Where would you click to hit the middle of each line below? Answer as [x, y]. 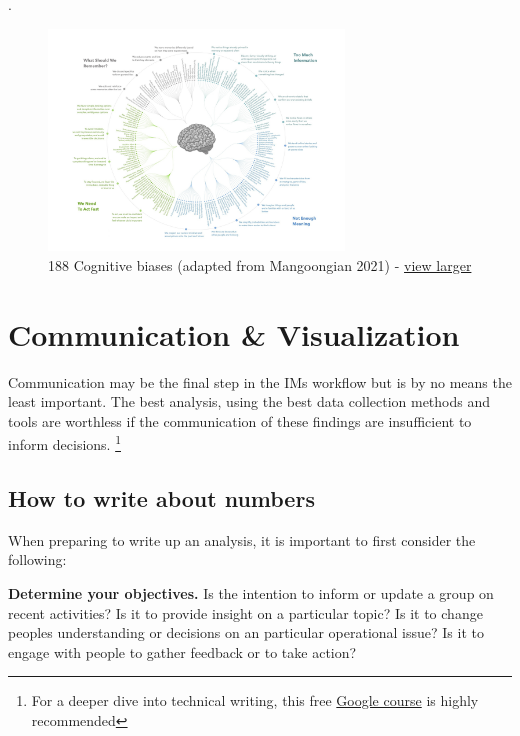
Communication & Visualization [234, 333]
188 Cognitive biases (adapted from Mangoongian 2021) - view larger [260, 264]
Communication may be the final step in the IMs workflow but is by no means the [260, 381]
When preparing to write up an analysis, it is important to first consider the [242, 539]
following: [37, 559]
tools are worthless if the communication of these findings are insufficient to [240, 420]
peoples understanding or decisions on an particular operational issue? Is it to [246, 632]
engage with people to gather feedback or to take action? [182, 651]
